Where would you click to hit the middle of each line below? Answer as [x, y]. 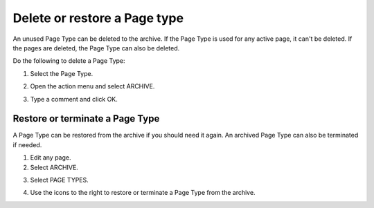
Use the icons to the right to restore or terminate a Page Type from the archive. [143, 193]
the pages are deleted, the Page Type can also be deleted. [96, 48]
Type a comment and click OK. [74, 99]
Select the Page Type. [62, 73]
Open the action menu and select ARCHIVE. [92, 86]
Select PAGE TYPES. [60, 180]
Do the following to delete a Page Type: [69, 61]
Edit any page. [51, 158]
